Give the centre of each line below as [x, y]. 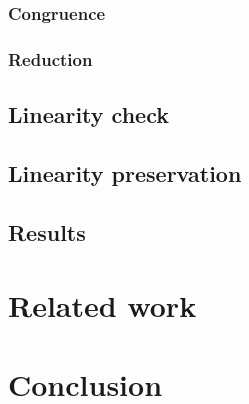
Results [47, 231]
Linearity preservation [125, 172]
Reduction [50, 58]
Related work [102, 305]
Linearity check [88, 114]
